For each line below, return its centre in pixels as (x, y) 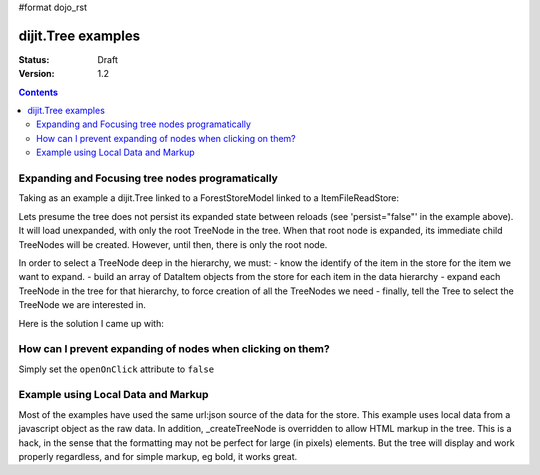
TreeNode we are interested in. (82, 305)
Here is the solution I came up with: (91, 323)
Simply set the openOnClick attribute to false (116, 369)
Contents (38, 92)
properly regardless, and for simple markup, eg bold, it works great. (158, 456)
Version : (36, 74)
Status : (34, 59)
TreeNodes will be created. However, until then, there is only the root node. (173, 244)
